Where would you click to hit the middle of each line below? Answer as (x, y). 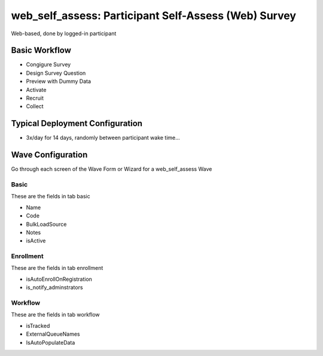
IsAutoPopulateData (51, 342)
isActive (36, 241)
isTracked (38, 326)
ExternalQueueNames (53, 334)
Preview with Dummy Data (59, 81)
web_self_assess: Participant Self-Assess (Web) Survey (153, 16)
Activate (36, 90)
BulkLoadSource (46, 224)
